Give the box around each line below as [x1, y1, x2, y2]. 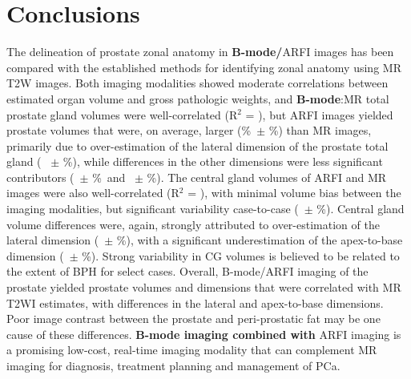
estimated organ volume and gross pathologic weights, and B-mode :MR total [6, 90, 389, 107]
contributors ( [6, 168, 75, 185]
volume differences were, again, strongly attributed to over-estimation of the [6, 216, 380, 232]
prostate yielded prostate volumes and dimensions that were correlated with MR [6, 279, 401, 296]
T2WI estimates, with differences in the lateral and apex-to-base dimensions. [6, 294, 384, 311]
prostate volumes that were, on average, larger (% [6, 122, 252, 139]
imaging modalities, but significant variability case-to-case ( [6, 200, 299, 217]
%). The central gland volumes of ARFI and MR [147, 168, 387, 185]
